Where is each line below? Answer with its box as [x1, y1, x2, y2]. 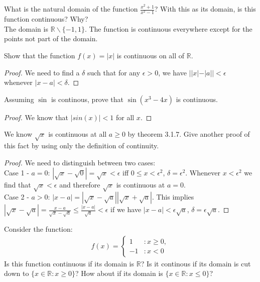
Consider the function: [4, 223, 73, 234]
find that [4, 179, 31, 190]
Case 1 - [4, 167, 29, 178]
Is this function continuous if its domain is [4, 258, 135, 268]
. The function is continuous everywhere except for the [84, 23, 252, 34]
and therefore [59, 179, 100, 190]
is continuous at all [48, 129, 107, 139]
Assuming [4, 93, 34, 104]
